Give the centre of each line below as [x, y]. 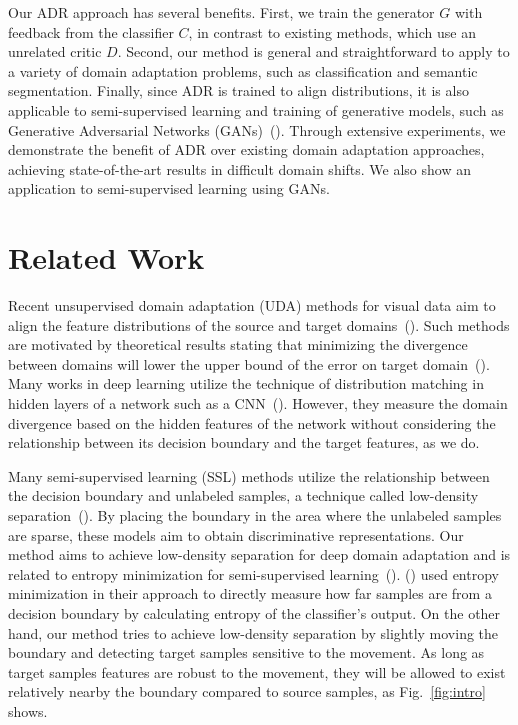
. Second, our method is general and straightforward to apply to [313, 51]
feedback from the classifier [91, 31]
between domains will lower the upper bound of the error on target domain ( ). [249, 363]
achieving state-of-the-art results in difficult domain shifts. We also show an [239, 168]
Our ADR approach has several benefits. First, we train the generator [221, 12]
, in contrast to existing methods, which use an [332, 31]
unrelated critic [55, 51]
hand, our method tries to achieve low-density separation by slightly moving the [253, 632]
